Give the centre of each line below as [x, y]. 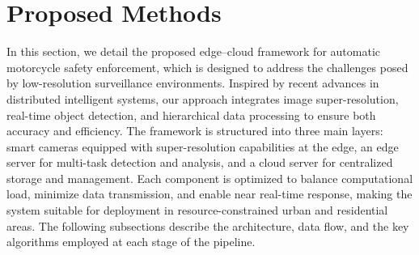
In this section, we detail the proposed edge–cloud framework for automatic [193, 51]
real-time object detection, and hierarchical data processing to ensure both [191, 115]
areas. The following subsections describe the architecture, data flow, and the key [208, 225]
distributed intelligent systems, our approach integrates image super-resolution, [203, 98]
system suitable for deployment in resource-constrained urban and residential [197, 210]
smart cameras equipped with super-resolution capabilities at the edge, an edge [203, 146]
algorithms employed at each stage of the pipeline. [131, 242]
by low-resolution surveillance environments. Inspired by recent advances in [193, 83]
